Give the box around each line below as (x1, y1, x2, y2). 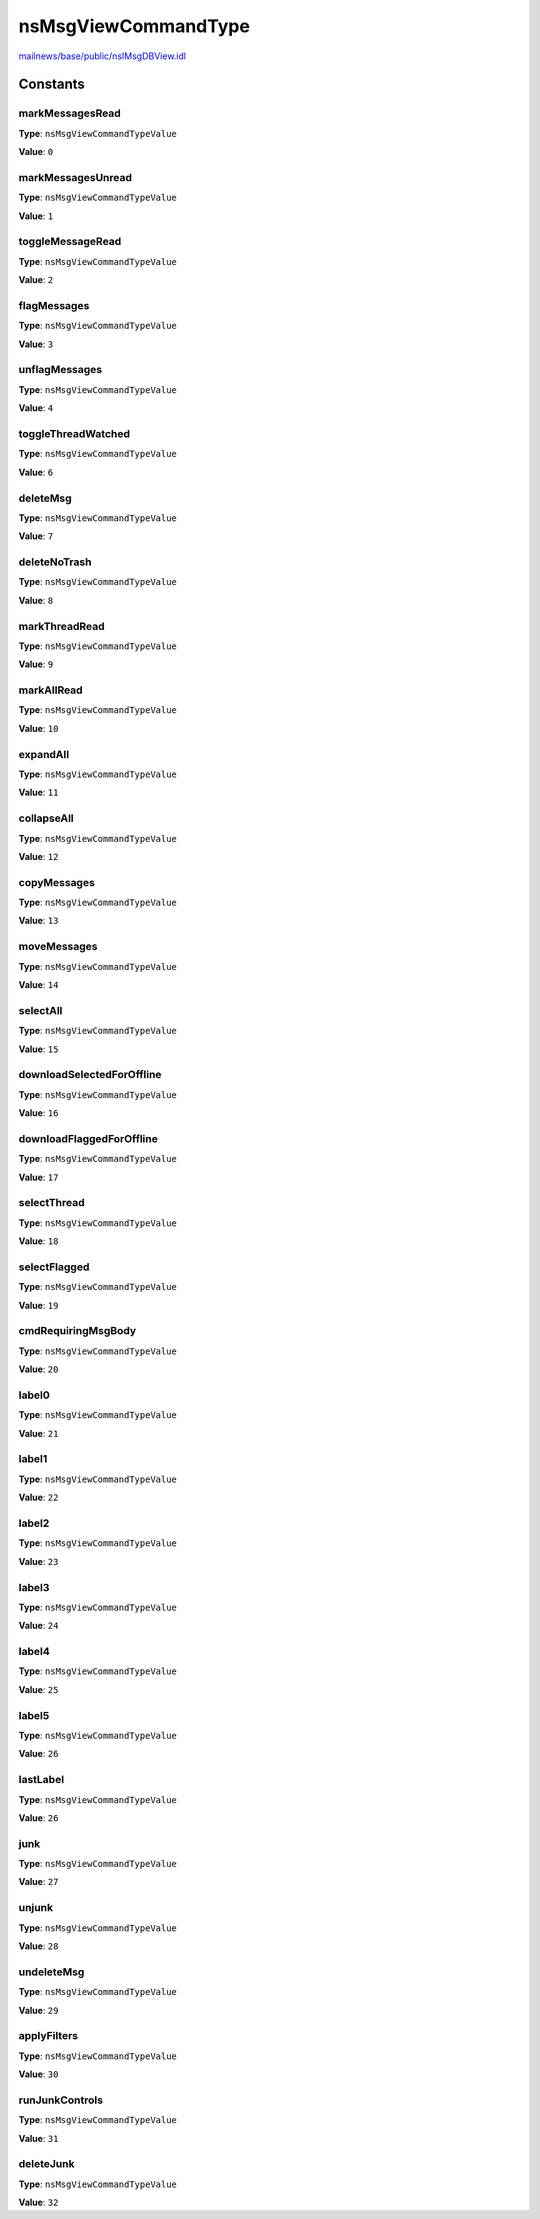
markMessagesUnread (18, 170, 133, 184)
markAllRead (18, 683, 84, 697)
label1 (18, 1452, 48, 1466)
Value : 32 (18, 2196, 59, 2209)
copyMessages (18, 875, 95, 889)
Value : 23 (18, 1555, 59, 1567)
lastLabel (18, 1773, 65, 1787)
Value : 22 (18, 1491, 59, 1504)
